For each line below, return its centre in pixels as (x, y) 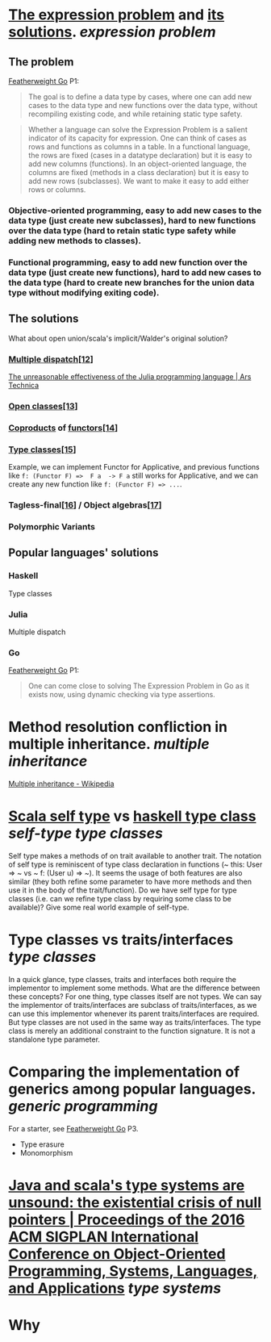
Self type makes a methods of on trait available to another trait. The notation (135, 856)
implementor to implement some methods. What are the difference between (134, 988)
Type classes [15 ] (42, 449)
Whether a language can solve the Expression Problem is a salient (138, 130)
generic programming (83, 1106)
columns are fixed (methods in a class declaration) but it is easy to (138, 172)
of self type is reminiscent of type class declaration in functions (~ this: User (135, 864)
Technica (24, 385)
